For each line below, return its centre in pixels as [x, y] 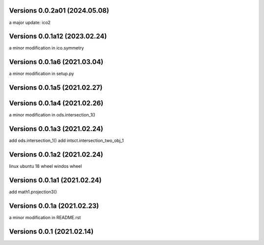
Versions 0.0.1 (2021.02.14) [51, 232]
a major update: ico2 [30, 22]
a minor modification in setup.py [42, 74]
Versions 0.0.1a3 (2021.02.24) [56, 129]
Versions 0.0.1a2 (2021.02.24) [56, 154]
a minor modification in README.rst [45, 217]
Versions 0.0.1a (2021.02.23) [54, 206]
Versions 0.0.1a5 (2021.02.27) [56, 88]
